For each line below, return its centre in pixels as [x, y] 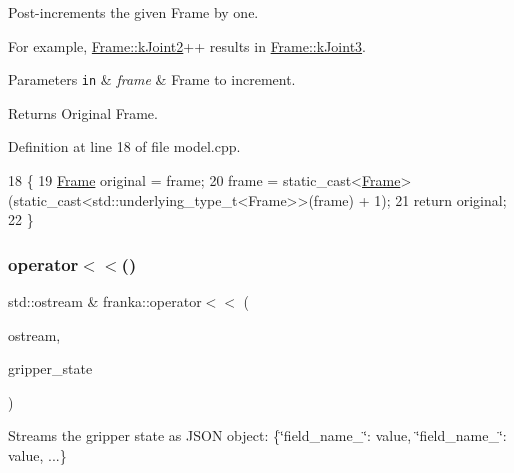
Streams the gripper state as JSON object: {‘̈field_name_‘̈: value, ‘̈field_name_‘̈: [257, 435]
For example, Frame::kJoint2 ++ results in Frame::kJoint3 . [187, 45]
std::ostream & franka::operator [105, 301]
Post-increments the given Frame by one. [133, 12]
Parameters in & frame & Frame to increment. [152, 79]
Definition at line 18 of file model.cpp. [124, 146]
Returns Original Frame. [83, 112]
